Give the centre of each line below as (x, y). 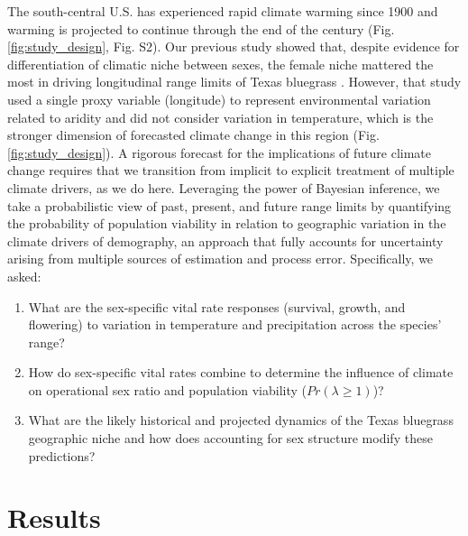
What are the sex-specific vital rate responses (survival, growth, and (217, 306)
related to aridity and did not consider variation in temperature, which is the (220, 117)
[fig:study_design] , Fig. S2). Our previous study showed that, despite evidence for (234, 46)
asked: (24, 276)
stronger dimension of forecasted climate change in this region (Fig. (193, 135)
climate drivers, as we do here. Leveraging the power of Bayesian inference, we (224, 187)
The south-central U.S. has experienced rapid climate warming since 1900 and (223, 11)
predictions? (62, 455)
